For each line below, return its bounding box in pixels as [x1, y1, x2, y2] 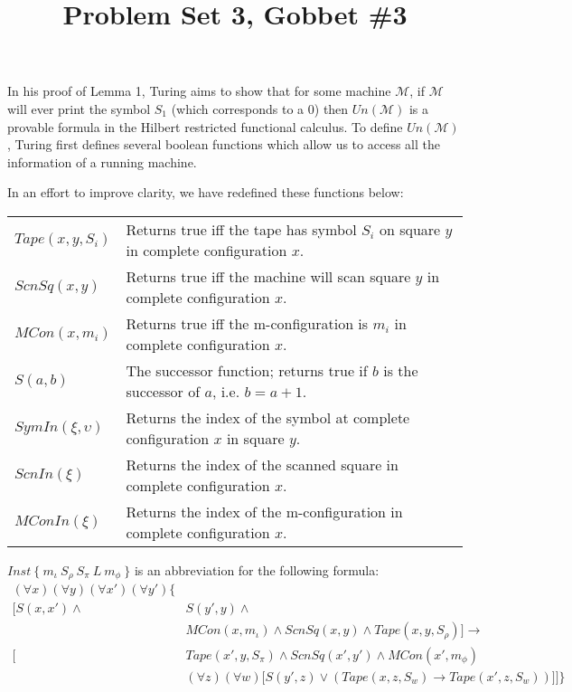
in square [226, 427, 285, 449]
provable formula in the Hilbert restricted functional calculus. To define [7, 117, 403, 136]
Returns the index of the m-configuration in [126, 500, 403, 522]
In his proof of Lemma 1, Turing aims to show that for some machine [7, 81, 391, 100]
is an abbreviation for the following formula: [134, 560, 380, 579]
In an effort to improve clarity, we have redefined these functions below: [7, 183, 404, 202]
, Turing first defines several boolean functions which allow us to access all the [7, 135, 440, 154]
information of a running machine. [7, 152, 197, 171]
